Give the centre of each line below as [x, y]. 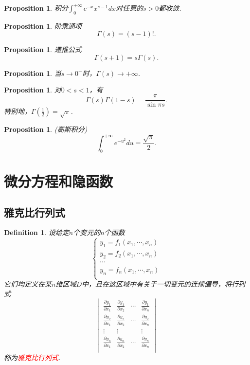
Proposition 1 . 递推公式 [43, 49]
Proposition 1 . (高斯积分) [46, 129]
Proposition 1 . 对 [33, 89]
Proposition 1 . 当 [33, 73]
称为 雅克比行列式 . [32, 357]
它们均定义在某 [28, 284]
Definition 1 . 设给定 [36, 232]
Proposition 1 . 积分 [36, 8]
